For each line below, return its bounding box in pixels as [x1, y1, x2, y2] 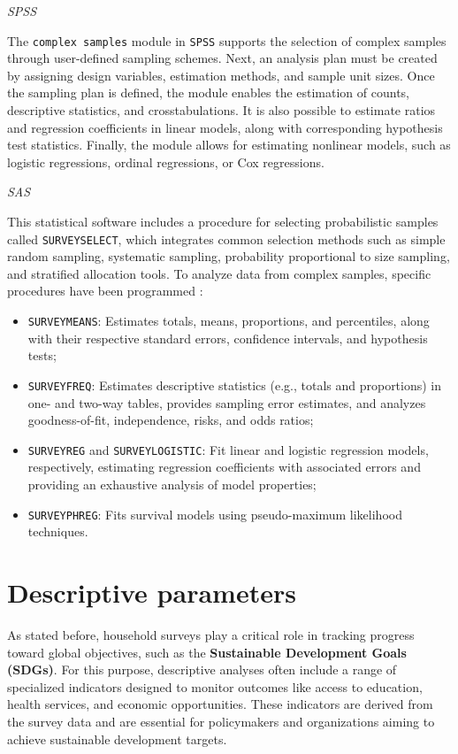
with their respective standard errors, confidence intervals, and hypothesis [27, 328, 428, 347]
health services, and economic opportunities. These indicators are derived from [7, 695, 433, 713]
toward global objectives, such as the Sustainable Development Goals [7, 642, 407, 661]
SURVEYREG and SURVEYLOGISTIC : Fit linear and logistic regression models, [27, 440, 429, 458]
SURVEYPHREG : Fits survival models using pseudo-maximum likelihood [27, 504, 402, 523]
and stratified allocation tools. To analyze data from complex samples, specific [7, 264, 431, 282]
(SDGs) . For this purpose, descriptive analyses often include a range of [7, 660, 397, 679]
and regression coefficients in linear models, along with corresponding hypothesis [7, 118, 443, 136]
